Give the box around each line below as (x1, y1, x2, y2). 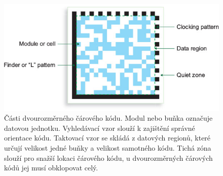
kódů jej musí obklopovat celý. (4, 162, 98, 173)
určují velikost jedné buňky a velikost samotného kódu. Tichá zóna (4, 142, 211, 153)
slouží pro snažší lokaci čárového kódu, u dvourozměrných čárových (4, 152, 213, 163)
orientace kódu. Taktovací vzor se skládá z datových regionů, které (4, 132, 211, 143)
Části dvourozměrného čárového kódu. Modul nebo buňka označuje (4, 113, 213, 123)
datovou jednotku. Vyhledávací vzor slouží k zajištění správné (4, 122, 195, 133)
